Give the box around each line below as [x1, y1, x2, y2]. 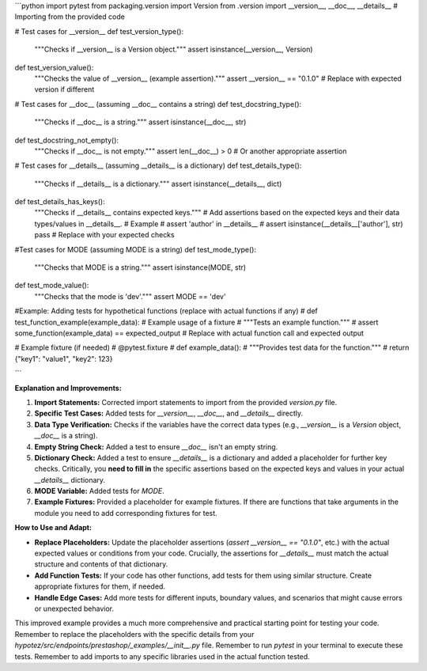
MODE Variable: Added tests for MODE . [34, 487, 165, 496]
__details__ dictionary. [34, 475, 106, 484]
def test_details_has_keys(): [14, 197, 106, 207]
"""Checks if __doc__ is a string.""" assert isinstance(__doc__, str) [34, 117, 247, 127]
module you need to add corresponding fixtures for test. [34, 508, 217, 517]
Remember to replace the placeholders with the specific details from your [14, 629, 255, 639]
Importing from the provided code [14, 12, 126, 21]
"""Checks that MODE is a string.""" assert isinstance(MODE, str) [34, 263, 247, 272]
